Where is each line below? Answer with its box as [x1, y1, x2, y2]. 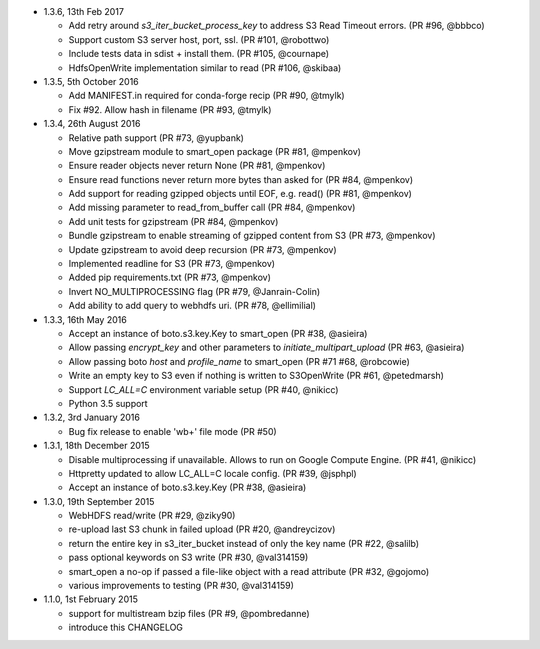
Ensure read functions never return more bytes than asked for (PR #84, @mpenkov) [68, 173, 414, 185]
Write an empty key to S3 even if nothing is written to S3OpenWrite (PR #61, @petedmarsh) [68, 370, 445, 382]
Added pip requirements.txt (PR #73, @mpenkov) [68, 271, 272, 284]
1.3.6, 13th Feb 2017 [43, 6, 125, 17]
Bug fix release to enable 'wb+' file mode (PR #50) [68, 425, 277, 437]
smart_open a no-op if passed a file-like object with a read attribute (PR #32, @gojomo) [68, 565, 430, 577]
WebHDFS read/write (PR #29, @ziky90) [68, 510, 236, 522]
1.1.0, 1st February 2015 [43, 593, 139, 605]
